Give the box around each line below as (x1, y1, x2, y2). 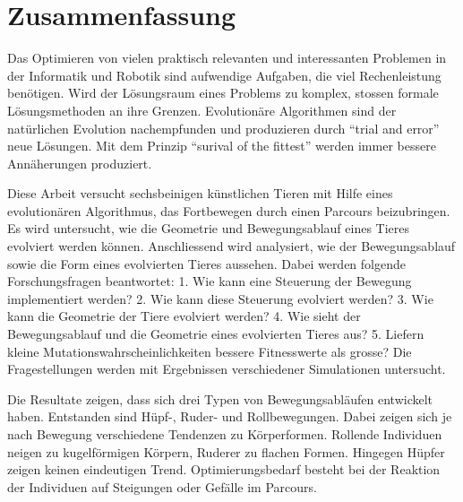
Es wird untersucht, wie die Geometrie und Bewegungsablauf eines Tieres (7, 219, 409, 238)
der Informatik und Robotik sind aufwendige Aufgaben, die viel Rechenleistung (7, 65, 442, 84)
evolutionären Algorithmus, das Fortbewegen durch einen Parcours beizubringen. (7, 201, 450, 220)
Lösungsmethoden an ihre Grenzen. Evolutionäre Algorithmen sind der (7, 100, 397, 119)
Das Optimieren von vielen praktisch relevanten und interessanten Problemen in (7, 48, 447, 67)
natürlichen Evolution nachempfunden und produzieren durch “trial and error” (7, 118, 440, 137)
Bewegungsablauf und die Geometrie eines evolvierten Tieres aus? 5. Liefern (7, 325, 424, 343)
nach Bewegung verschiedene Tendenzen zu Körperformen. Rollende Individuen (7, 425, 442, 443)
